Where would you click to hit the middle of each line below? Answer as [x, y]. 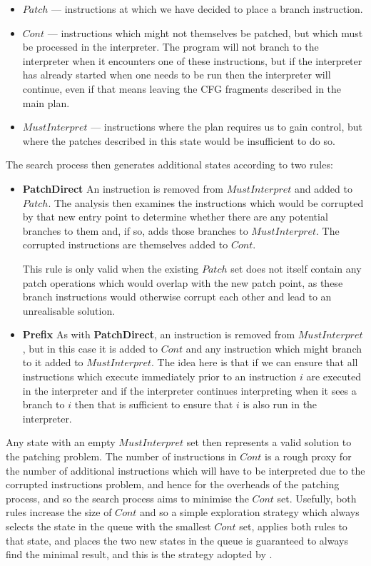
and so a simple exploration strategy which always [250, 512]
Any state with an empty [61, 442]
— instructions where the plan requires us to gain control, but [227, 127]
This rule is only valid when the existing [111, 268]
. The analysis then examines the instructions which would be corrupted [206, 202]
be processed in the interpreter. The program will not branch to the [171, 47]
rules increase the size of [59, 512]
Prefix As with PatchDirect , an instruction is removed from [159, 334]
